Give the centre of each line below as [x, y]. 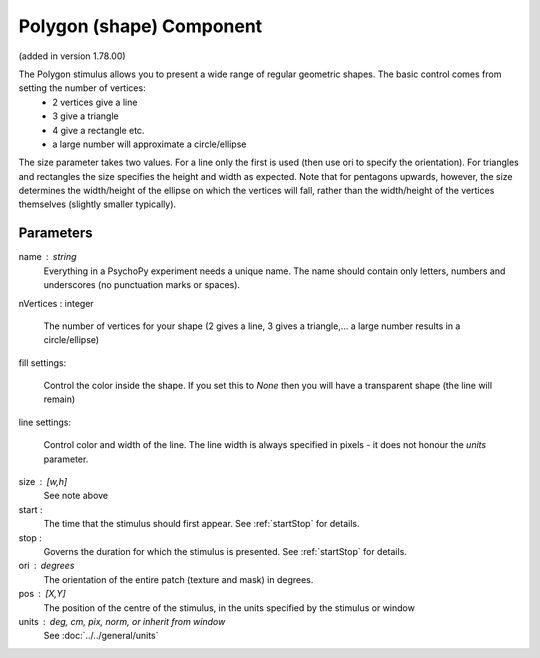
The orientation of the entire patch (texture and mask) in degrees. [178, 579]
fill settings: [42, 362]
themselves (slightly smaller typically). [97, 204]
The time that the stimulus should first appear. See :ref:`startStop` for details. [201, 524]
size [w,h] [43, 482]
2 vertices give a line [95, 102]
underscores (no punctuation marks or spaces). [141, 285]
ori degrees [46, 566]
